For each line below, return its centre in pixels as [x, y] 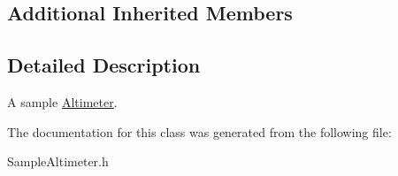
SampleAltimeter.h [58, 161]
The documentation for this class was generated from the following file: [199, 131]
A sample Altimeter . [62, 101]
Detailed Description [104, 65]
